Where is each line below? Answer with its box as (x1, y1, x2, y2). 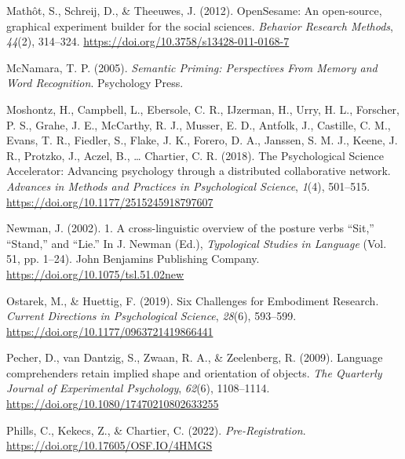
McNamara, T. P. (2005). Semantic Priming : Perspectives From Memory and (6, 59, 378, 75)
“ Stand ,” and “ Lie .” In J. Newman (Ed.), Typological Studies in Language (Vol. (6, 235, 387, 251)
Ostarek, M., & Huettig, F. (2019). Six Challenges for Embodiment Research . (6, 292, 379, 308)
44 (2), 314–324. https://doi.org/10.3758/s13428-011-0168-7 (6, 33, 290, 49)
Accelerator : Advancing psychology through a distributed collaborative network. (6, 162, 391, 179)
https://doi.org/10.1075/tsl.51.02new (6, 265, 184, 282)
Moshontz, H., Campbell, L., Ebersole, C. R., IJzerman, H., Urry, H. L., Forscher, (6, 100, 400, 117)
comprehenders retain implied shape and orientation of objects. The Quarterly (6, 364, 382, 381)
